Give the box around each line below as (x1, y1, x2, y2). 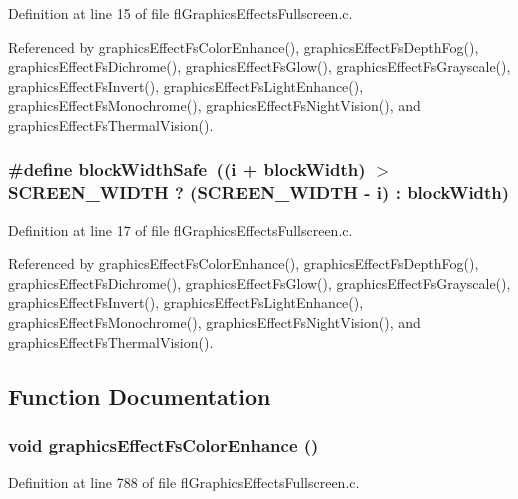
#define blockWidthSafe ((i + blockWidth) (8, 157, 366, 182)
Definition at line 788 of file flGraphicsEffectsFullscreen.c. (8, 472, 360, 493)
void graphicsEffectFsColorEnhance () (8, 432, 319, 457)
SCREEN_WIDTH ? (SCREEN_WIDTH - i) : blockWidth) (8, 180, 510, 205)
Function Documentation (8, 380, 271, 411)
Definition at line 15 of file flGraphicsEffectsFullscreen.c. (8, 3, 353, 23)
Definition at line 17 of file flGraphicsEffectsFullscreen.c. (8, 219, 353, 240)
